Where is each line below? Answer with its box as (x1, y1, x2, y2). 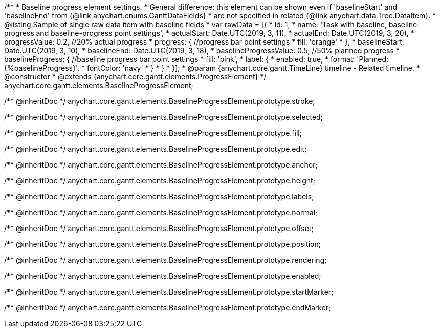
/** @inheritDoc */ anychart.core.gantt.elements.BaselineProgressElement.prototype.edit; (4, 144, 307, 153)
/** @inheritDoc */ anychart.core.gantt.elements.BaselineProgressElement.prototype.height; (4, 176, 315, 185)
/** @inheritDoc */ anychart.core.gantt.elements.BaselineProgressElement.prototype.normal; (4, 208, 318, 217)
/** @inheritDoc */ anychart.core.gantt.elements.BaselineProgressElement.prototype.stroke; (4, 97, 315, 106)
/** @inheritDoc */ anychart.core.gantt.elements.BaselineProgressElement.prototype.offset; (4, 224, 314, 233)
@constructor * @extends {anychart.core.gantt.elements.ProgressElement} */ (4, 72, 267, 81)
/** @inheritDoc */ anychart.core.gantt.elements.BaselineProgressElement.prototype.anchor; (4, 160, 318, 169)
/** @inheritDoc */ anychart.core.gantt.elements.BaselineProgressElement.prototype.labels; (4, 192, 314, 201)
